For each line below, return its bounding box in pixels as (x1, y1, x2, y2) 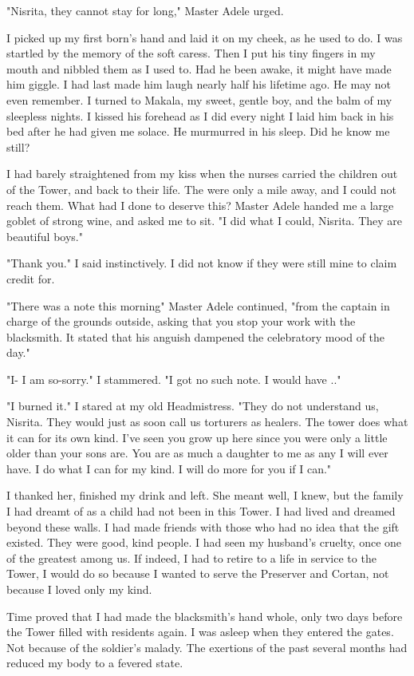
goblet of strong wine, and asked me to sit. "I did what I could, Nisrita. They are (6, 212, 403, 229)
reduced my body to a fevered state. (6, 654, 183, 671)
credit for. (6, 270, 55, 287)
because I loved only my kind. (6, 581, 152, 597)
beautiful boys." (6, 227, 83, 244)
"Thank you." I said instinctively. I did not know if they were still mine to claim (6, 255, 397, 271)
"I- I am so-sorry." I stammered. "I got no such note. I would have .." (6, 370, 341, 387)
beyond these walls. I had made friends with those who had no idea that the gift (6, 518, 400, 535)
